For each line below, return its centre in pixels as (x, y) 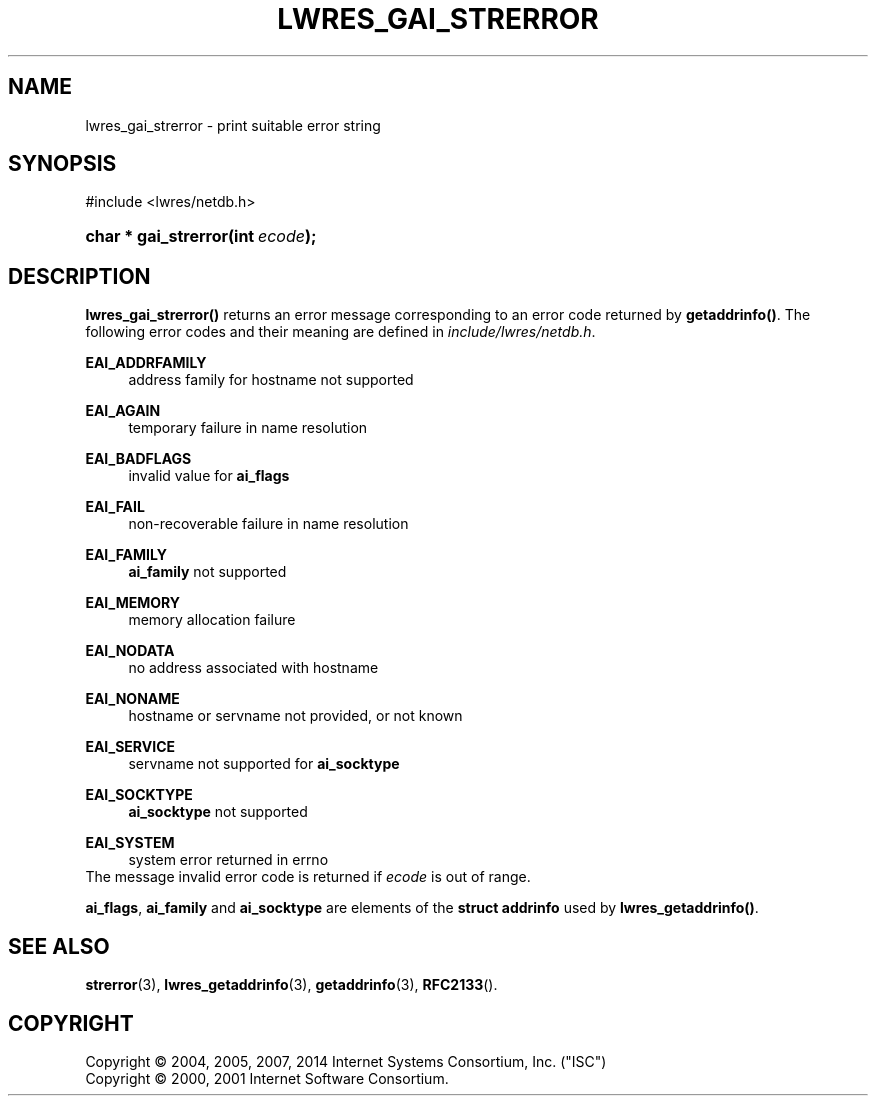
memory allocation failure (212, 620)
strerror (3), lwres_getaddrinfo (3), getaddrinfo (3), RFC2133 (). (291, 985)
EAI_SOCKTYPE (139, 795)
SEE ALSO (59, 946)
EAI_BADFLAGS (138, 459)
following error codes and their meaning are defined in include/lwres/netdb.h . (340, 332)
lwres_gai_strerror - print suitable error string (233, 125)
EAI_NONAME (132, 699)
